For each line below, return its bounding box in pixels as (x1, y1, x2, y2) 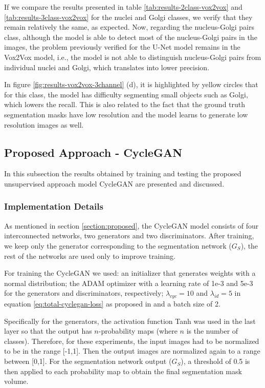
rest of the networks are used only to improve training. (4, 250, 175, 261)
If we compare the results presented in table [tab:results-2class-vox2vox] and (4, 2, 242, 12)
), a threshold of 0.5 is (181, 356, 250, 366)
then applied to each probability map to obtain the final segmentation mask (4, 365, 242, 376)
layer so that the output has (4, 325, 92, 336)
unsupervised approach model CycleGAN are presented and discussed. (4, 178, 225, 189)
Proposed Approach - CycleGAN (4, 144, 183, 160)
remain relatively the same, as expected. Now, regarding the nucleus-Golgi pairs (4, 22, 255, 32)
